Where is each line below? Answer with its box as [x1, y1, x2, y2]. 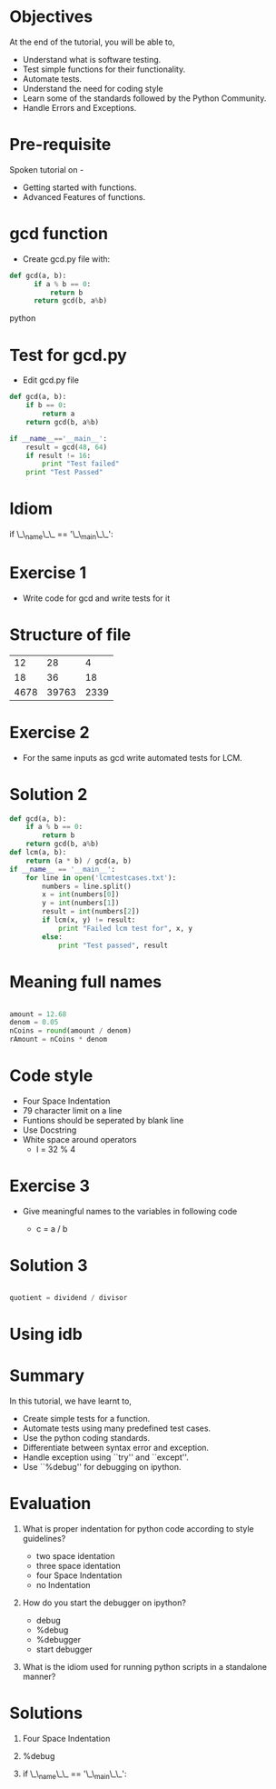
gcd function [9, 224, 109, 245]
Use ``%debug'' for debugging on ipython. [22, 1461, 182, 1472]
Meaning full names [9, 971, 163, 992]
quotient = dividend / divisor [9, 1293, 128, 1302]
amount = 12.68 [9, 1009, 67, 1019]
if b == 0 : [25, 401, 67, 410]
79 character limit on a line [22, 1104, 123, 1115]
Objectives [9, 6, 94, 27]
